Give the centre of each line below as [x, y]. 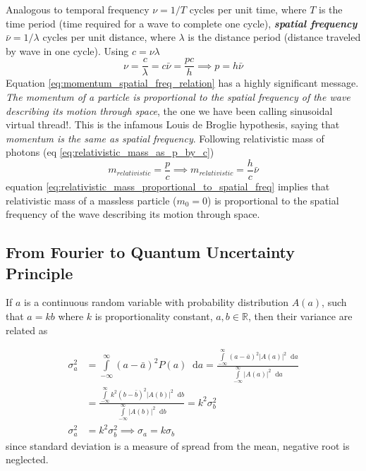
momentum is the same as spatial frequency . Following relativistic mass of [165, 138]
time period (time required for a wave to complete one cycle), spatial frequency [182, 23]
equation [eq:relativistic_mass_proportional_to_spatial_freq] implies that [168, 186]
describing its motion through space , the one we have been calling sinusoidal [169, 110]
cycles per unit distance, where [109, 37]
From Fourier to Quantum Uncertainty [151, 252]
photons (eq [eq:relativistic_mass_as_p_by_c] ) [110, 152]
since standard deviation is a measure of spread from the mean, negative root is [178, 445]
